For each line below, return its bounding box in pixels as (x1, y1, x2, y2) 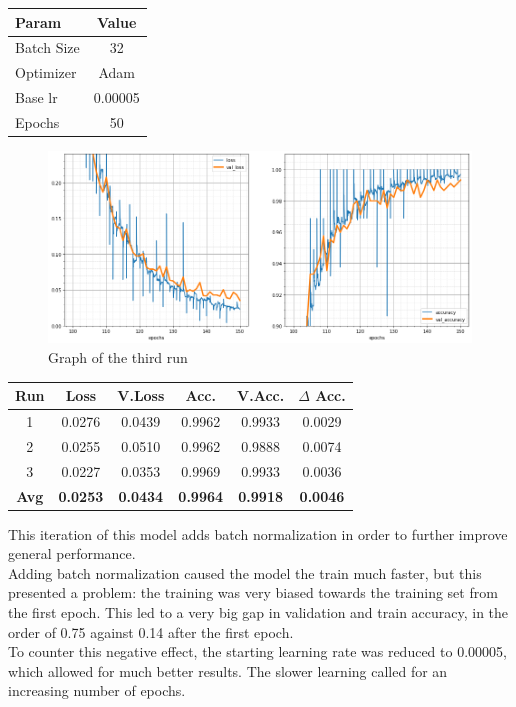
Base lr (15, 87, 58, 108)
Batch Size (15, 37, 80, 58)
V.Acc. (237, 385, 285, 406)
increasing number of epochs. (8, 680, 186, 701)
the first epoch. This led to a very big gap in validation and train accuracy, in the (8, 602, 509, 623)
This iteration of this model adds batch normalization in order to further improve (8, 523, 508, 544)
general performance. (8, 543, 136, 564)
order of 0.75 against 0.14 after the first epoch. (8, 621, 294, 642)
